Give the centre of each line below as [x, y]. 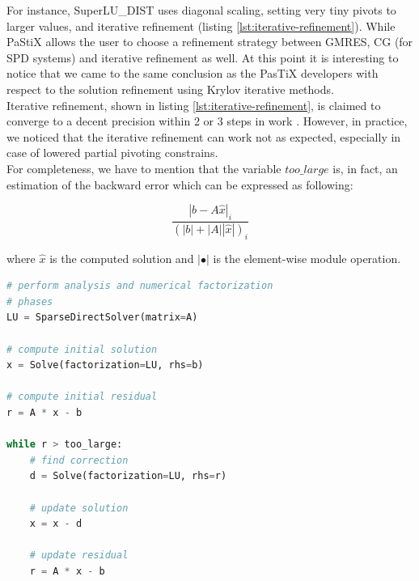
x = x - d [56, 524]
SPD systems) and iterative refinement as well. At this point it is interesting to [203, 57]
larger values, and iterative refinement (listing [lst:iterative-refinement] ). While [201, 25]
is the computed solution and [122, 258]
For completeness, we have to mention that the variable [144, 168]
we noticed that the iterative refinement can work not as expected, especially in [204, 136]
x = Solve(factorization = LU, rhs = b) [105, 365]
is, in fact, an [365, 168]
